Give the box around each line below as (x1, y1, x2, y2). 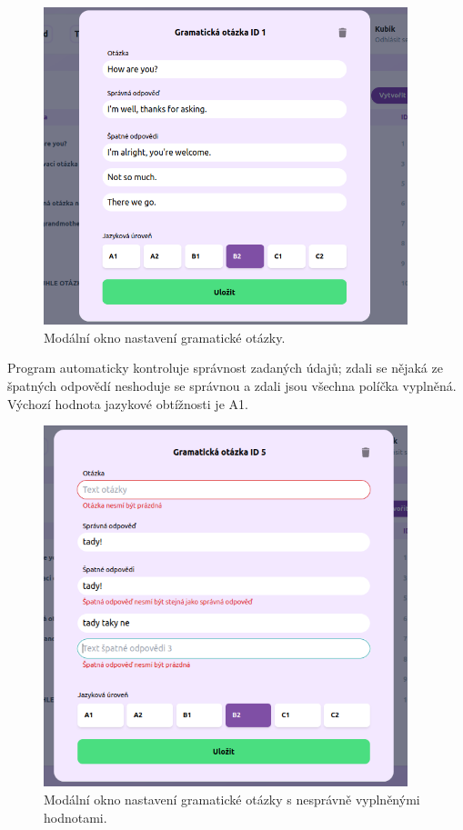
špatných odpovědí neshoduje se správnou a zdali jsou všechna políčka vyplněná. (7, 375, 457, 395)
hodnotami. (44, 807, 107, 826)
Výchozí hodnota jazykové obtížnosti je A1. (7, 394, 248, 413)
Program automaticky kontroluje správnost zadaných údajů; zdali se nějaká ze (7, 358, 443, 377)
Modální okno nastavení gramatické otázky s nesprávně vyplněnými (44, 790, 420, 809)
